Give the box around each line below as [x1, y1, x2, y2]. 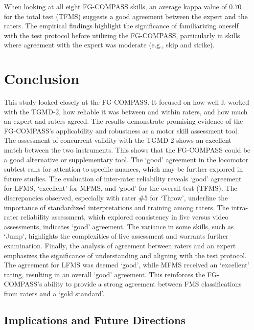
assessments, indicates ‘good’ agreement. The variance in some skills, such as [4, 221, 234, 231]
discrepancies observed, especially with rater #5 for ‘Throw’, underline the [4, 193, 228, 203]
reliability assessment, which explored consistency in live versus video [21, 212, 229, 222]
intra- [231, 202, 248, 212]
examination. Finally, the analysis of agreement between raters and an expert [4, 241, 236, 250]
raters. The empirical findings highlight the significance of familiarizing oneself [4, 21, 239, 31]
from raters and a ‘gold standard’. [4, 288, 105, 298]
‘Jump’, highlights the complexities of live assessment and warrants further [4, 231, 229, 241]
